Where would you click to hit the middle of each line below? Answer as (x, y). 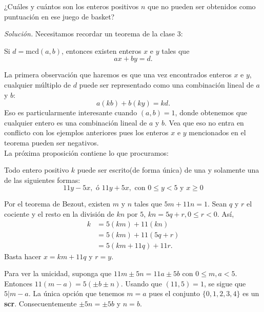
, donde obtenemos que (211, 112)
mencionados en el (217, 132)
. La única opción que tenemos (76, 293)
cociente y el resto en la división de (59, 213)
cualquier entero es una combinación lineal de (76, 122)
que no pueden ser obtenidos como (202, 6)
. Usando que (141, 283)
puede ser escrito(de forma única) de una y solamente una (168, 170)
